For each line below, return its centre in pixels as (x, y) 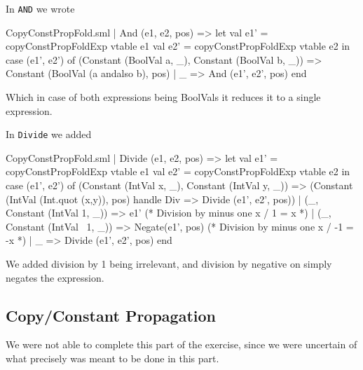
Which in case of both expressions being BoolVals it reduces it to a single (163, 97)
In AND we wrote (40, 8)
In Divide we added (49, 134)
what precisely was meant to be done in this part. (112, 358)
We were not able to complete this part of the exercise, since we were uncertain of (181, 344)
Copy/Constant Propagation (111, 315)
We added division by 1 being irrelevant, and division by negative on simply (169, 264)
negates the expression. (55, 277)
